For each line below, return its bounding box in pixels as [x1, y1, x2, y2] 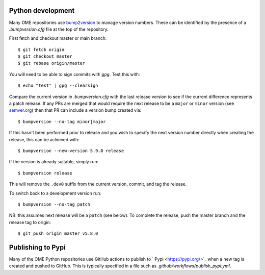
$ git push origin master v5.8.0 [18, 231, 98, 236]
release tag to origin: [9, 219, 51, 225]
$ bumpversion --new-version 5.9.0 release [18, 148, 124, 153]
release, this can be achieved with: [9, 136, 79, 142]
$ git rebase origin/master [18, 60, 85, 66]
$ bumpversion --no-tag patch [18, 201, 91, 207]
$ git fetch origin [18, 47, 65, 52]
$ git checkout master [18, 54, 73, 59]
